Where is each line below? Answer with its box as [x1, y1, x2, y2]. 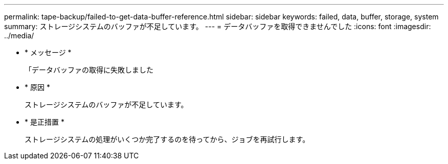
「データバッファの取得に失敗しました [25, 65, 153, 74]
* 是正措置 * [25, 118, 64, 126]
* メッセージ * [25, 48, 72, 57]
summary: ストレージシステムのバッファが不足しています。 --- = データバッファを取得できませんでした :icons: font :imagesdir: [4, 22, 431, 31]
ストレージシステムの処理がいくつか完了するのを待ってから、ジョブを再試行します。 [25, 135, 310, 144]
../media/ [4, 31, 34, 40]
